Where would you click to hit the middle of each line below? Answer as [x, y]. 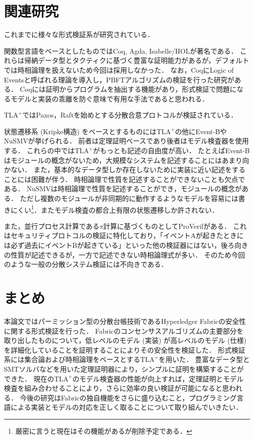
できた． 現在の [29, 378]
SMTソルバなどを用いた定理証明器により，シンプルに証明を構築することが [124, 369]
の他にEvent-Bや [201, 131]
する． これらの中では [39, 150]
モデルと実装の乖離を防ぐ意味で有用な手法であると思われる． [110, 98]
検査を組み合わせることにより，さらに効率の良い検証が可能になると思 [116, 388]
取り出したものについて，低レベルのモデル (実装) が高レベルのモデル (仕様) [125, 340]
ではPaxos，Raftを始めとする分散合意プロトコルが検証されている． [130, 115]
